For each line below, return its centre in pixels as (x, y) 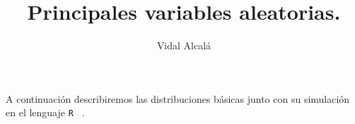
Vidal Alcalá (184, 45)
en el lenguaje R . (45, 112)
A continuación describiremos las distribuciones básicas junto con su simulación (178, 98)
